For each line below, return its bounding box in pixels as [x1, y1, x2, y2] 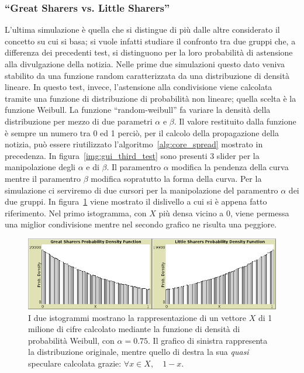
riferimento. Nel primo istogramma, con [5, 206, 147, 219]
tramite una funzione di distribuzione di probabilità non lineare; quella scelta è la [5, 92, 296, 104]
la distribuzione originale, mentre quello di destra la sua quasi [28, 346, 249, 358]
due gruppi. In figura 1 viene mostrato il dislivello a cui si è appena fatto [5, 195, 267, 208]
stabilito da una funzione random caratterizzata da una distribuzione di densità [5, 69, 289, 81]
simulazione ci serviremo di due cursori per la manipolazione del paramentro [5, 184, 278, 196]
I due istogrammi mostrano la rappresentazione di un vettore [28, 311, 246, 323]
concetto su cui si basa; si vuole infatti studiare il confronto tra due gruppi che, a [5, 34, 296, 47]
